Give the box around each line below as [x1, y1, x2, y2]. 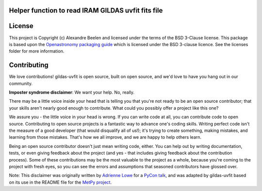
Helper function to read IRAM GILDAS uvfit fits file [9, 6, 163, 15]
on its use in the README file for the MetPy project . [9, 179, 112, 185]
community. [9, 80, 33, 86]
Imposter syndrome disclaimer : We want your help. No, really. [9, 90, 135, 95]
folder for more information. [9, 48, 65, 54]
